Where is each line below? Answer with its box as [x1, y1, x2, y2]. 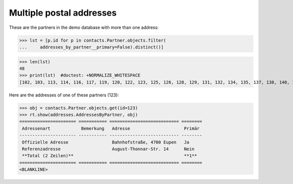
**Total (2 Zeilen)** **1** [22, 153, 197, 159]
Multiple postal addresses [9, 7, 117, 18]
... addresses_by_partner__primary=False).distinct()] [19, 44, 164, 50]
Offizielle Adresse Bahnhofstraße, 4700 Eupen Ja [22, 139, 189, 145]
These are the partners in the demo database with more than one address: [9, 24, 159, 30]
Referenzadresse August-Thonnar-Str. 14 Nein [22, 146, 195, 152]
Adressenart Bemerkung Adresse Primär [22, 125, 200, 131]
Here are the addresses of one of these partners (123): [9, 92, 119, 98]
